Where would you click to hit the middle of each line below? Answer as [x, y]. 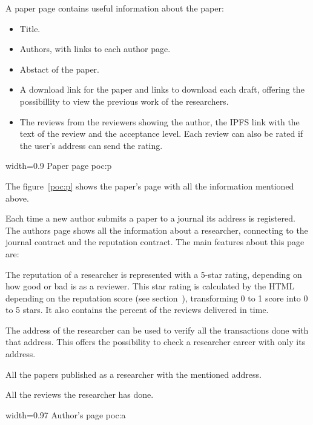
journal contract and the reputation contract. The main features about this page [155, 242]
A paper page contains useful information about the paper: [115, 8]
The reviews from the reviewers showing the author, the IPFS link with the [160, 121]
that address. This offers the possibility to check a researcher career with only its [156, 342]
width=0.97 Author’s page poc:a [66, 414]
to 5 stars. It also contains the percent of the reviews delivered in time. [137, 310]
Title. [30, 28]
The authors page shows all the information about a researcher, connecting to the [157, 230]
